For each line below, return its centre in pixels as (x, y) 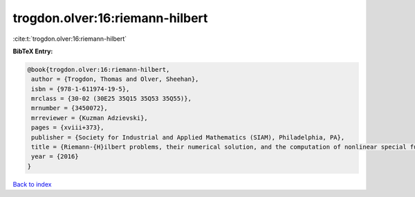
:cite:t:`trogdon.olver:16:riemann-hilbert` (70, 39)
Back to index (32, 184)
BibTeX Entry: (33, 51)
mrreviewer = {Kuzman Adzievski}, (90, 118)
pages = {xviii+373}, (68, 128)
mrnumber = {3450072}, (70, 108)
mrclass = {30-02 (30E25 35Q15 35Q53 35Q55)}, (111, 99)
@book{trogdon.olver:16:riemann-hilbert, (99, 69)
